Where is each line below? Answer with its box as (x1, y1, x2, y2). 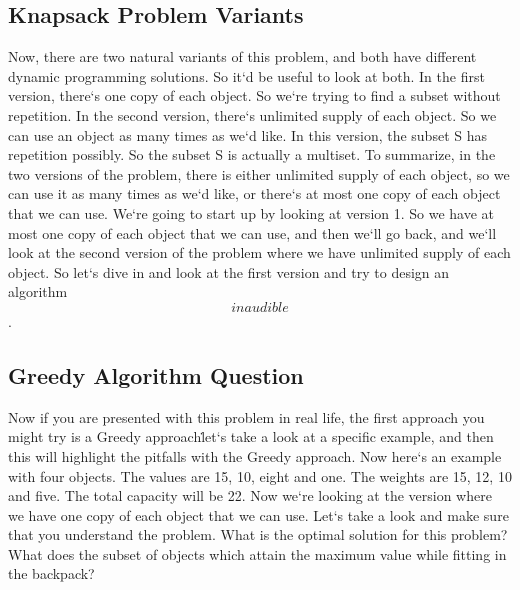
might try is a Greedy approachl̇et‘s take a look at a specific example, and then (8, 426, 494, 447)
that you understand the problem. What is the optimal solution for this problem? (8, 524, 508, 545)
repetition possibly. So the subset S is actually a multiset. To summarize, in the (8, 144, 496, 165)
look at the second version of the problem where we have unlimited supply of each (8, 242, 511, 263)
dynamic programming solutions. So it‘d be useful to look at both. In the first (8, 65, 485, 86)
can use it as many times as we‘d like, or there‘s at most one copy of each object (8, 183, 501, 204)
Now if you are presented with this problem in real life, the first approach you (8, 406, 485, 427)
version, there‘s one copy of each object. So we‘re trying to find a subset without (8, 85, 501, 106)
